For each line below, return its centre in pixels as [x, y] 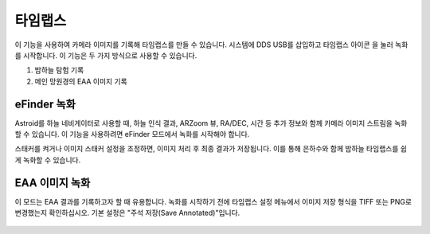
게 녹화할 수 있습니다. [48, 160]
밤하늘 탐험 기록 [59, 70]
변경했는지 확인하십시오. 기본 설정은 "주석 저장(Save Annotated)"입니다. [127, 213]
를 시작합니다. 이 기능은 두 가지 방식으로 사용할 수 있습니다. [106, 55]
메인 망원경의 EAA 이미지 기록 [81, 81]
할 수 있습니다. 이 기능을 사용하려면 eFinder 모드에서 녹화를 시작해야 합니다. [132, 135]
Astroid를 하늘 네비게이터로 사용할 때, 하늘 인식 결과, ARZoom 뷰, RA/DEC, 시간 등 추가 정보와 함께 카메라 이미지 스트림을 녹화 [211, 123]
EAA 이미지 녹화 [53, 183]
